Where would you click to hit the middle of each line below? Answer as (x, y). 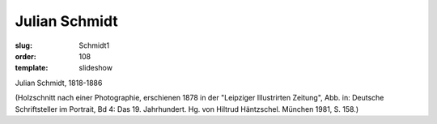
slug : (23, 45)
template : (32, 68)
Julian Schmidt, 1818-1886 (59, 83)
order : (25, 56)
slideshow (96, 68)
